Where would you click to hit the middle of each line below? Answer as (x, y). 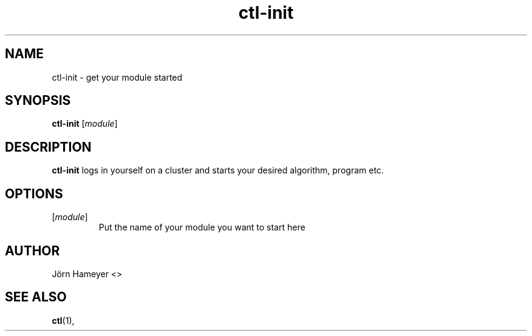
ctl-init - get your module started (117, 77)
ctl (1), (63, 320)
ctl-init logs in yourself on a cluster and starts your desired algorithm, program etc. (218, 170)
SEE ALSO (36, 297)
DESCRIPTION (48, 147)
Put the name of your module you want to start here (202, 227)
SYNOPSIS (38, 101)
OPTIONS (34, 193)
